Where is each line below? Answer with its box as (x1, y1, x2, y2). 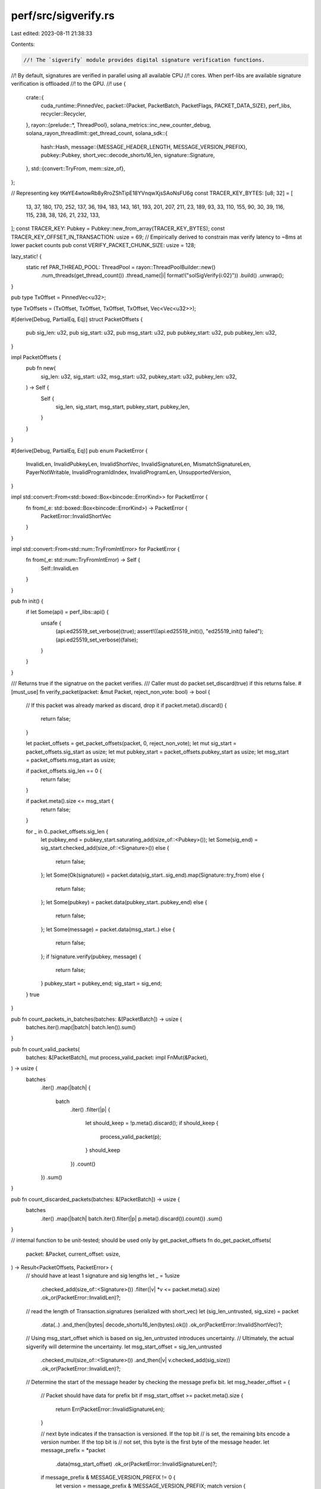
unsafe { (40, 619, 62, 627)
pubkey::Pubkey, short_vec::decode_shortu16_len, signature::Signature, (40, 152, 215, 159)
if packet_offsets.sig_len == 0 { (26, 767, 102, 774)
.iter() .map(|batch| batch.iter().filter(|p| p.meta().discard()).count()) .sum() (40, 1215, 223, 1222)
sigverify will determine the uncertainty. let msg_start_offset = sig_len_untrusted (26, 1343, 222, 1350)
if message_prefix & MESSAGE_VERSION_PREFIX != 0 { (40, 1474, 176, 1481)
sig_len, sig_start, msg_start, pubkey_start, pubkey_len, (55, 403, 190, 410)
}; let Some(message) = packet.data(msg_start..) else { (40, 926, 175, 933)
